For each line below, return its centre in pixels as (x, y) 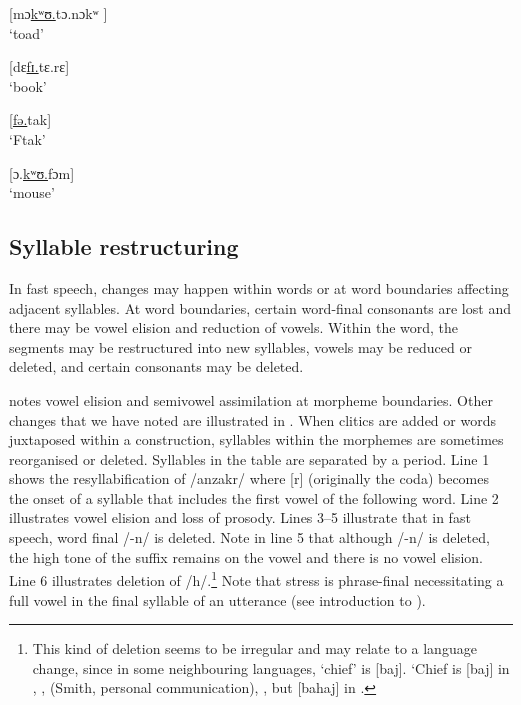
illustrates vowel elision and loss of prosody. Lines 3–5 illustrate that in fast (240, 517)
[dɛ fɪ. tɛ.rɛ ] (39, 66)
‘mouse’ (32, 192)
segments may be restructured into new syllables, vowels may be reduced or (240, 346)
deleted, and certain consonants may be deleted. (156, 366)
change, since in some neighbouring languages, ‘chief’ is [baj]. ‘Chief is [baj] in (271, 667)
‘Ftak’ (27, 138)
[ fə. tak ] (30, 119)
